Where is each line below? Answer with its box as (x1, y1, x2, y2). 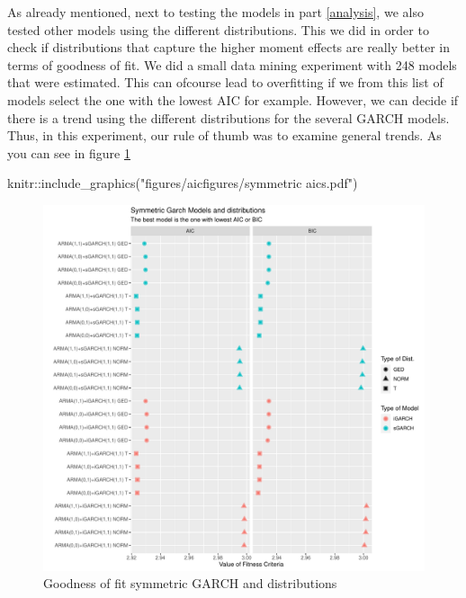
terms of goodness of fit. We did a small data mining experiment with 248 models (7, 55, 457, 74)
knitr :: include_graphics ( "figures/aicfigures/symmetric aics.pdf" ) (7, 174, 358, 192)
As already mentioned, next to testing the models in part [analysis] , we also (7, 3, 424, 21)
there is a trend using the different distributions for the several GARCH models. (7, 108, 450, 127)
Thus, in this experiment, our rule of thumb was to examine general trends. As (7, 126, 442, 145)
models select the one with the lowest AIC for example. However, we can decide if (7, 90, 459, 109)
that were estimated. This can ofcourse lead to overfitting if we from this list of (7, 73, 444, 92)
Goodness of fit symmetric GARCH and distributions (43, 574, 337, 593)
